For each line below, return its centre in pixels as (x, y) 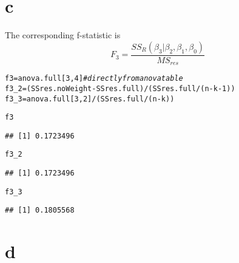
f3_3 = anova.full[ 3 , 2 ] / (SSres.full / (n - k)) (90, 99)
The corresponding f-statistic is (63, 35)
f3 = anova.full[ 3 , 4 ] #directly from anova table (94, 79)
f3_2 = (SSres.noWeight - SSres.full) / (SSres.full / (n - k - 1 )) (120, 88)
